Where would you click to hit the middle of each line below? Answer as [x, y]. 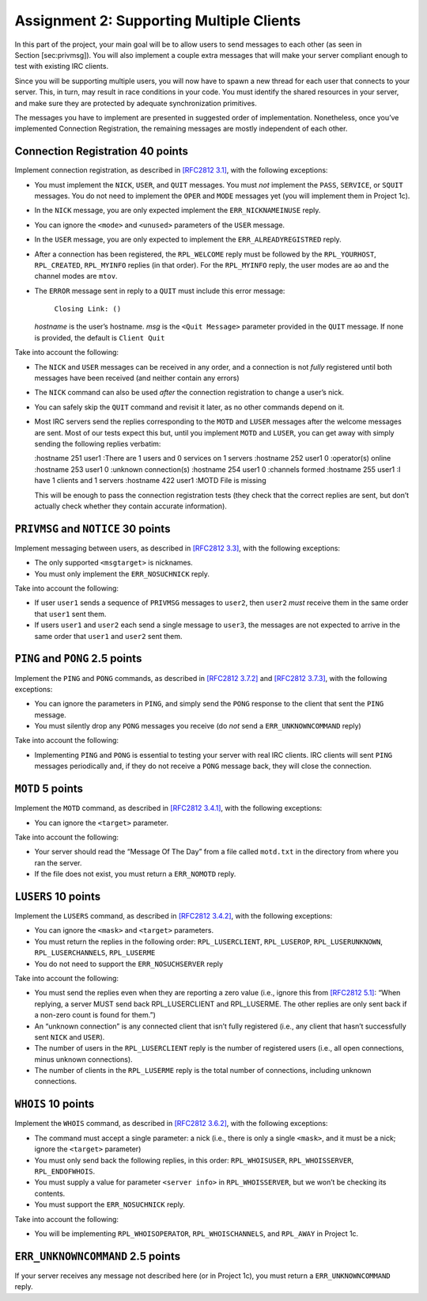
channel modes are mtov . [76, 276]
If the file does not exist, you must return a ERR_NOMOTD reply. [135, 874]
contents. [50, 1193]
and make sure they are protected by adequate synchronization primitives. [136, 103]
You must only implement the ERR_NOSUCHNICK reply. [122, 573]
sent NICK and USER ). [70, 1037]
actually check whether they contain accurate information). [130, 506]
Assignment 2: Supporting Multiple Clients [158, 21]
